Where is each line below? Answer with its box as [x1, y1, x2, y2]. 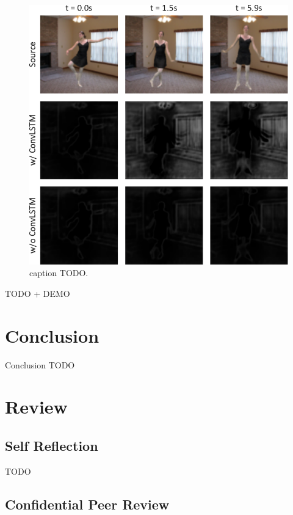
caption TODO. [29, 266, 89, 279]
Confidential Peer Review [5, 494, 170, 513]
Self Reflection [5, 436, 98, 455]
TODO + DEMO [5, 287, 70, 299]
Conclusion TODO [5, 358, 75, 371]
